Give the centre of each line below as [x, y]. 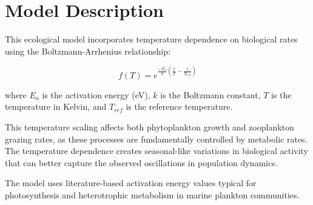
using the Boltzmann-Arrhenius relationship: [88, 51]
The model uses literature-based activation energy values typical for [131, 183]
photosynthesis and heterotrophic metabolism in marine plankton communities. [152, 194]
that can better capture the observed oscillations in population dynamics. [141, 162]
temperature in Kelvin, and [56, 106]
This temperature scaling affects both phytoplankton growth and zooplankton [150, 127]
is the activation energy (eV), [96, 94]
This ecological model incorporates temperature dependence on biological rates [151, 39]
